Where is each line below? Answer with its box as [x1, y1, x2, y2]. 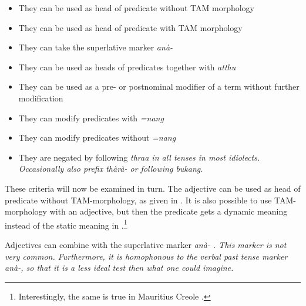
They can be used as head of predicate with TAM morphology [18, 21, 243, 33]
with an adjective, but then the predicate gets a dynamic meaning [49, 205, 288, 217]
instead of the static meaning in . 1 [5, 217, 127, 231]
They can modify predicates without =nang [18, 131, 176, 144]
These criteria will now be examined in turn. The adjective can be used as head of [5, 182, 301, 194]
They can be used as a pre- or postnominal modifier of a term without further [18, 80, 300, 93]
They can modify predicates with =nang [18, 111, 164, 124]
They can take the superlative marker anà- [18, 41, 173, 53]
